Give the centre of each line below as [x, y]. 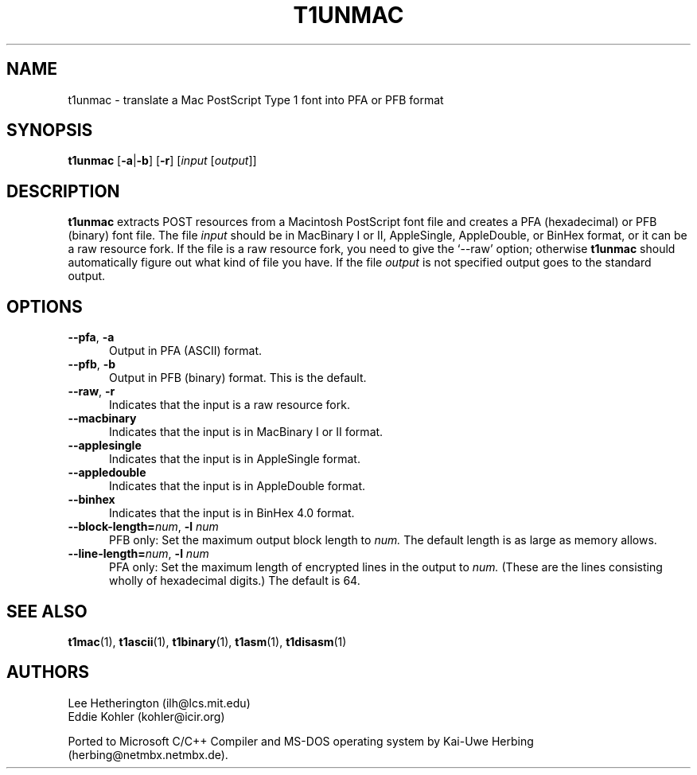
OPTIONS [45, 306]
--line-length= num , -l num [138, 554]
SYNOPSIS [50, 130]
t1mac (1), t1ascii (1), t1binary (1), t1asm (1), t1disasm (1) [207, 641]
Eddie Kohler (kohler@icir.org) [146, 716]
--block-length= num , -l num [143, 527]
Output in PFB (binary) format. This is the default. [238, 378]
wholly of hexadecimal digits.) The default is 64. [235, 581]
